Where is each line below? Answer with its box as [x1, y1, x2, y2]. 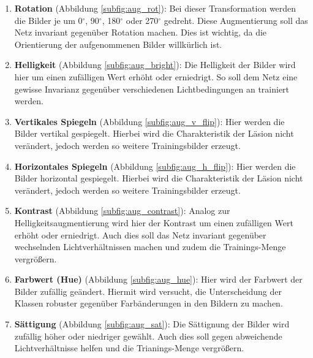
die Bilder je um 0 [14, 13, 83, 26]
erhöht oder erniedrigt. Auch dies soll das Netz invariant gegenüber [14, 228, 266, 241]
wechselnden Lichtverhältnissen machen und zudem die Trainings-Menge [14, 240, 286, 253]
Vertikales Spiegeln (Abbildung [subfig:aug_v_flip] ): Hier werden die [14, 115, 285, 128]
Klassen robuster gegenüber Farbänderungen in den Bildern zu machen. [14, 297, 283, 310]
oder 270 [126, 13, 159, 26]
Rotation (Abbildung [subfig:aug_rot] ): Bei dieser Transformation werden [14, 2, 296, 14]
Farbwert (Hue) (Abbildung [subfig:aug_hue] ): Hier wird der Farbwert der [14, 273, 303, 286]
